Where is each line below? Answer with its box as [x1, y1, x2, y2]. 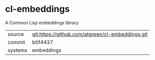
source [7, 30, 24, 37]
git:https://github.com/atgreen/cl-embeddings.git [32, 30, 148, 37]
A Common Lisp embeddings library [5, 20, 79, 26]
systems [7, 47, 27, 54]
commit [7, 38, 25, 45]
